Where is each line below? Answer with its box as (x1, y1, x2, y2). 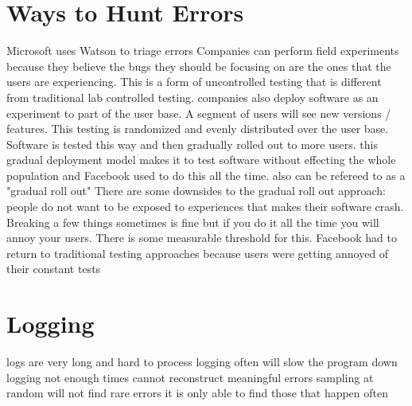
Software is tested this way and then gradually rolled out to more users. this (6, 135, 378, 152)
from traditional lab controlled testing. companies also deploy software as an (6, 88, 379, 105)
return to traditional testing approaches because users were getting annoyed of (6, 244, 389, 261)
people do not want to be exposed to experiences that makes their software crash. (6, 198, 404, 215)
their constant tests (6, 260, 101, 277)
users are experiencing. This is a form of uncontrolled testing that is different (6, 73, 382, 90)
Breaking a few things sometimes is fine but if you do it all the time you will (6, 213, 379, 230)
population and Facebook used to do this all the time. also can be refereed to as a (6, 166, 406, 183)
